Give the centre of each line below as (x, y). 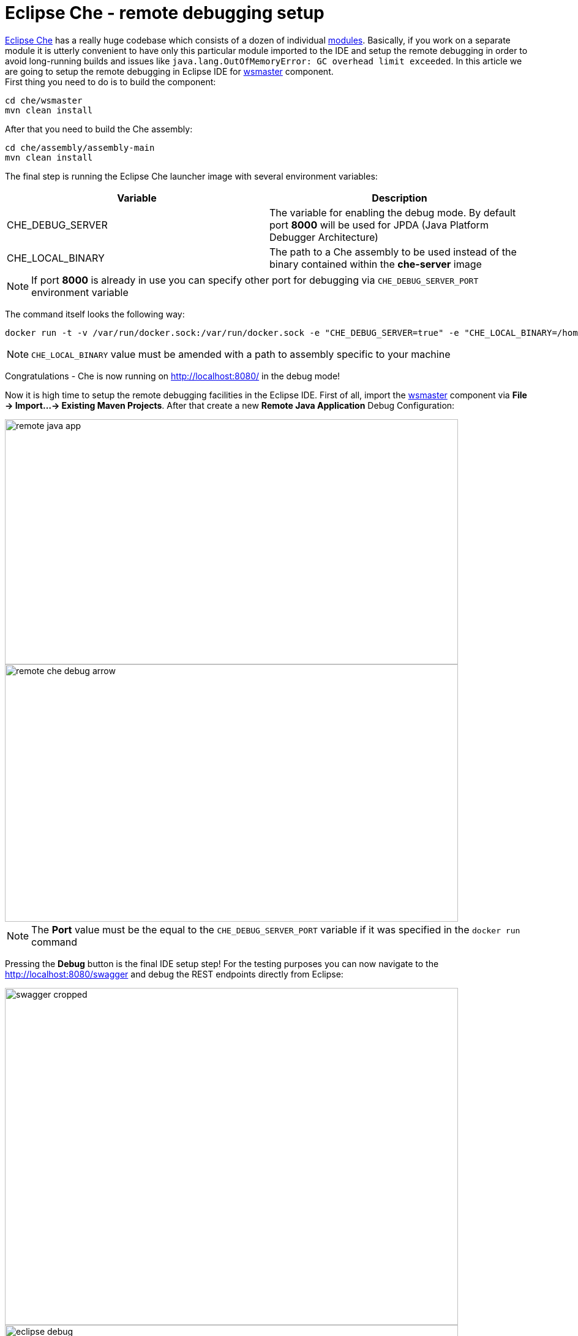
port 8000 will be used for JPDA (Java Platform (379, 225)
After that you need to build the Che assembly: (99, 129)
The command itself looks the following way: (95, 314)
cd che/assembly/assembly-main (80, 147)
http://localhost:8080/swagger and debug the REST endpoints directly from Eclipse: (174, 974)
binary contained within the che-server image (376, 264)
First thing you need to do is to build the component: (111, 82)
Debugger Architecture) (324, 237)
